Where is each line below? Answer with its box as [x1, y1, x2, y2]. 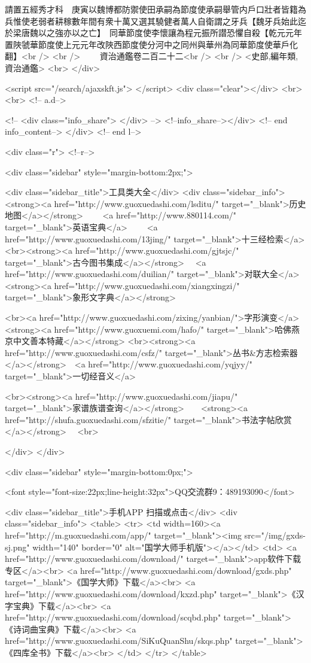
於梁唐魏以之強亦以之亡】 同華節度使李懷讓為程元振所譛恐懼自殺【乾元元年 [5, 26, 302, 39]
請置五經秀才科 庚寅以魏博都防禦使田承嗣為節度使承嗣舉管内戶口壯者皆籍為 [5, 3, 306, 15]
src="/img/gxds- [244, 528, 306, 541]
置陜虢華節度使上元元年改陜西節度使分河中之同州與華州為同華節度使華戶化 [5, 38, 298, 50]
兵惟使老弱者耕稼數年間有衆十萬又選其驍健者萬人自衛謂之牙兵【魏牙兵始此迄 [5, 14, 306, 27]
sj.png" [5, 540, 30, 553]
